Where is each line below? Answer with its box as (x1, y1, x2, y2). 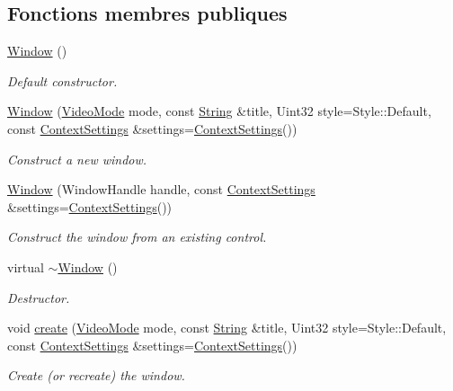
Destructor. (7, 288, 70, 307)
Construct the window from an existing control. (7, 227, 267, 246)
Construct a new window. (7, 149, 147, 168)
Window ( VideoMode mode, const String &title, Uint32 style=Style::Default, (7, 102, 431, 120)
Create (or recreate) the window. (7, 366, 185, 385)
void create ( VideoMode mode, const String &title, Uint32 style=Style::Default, (7, 318, 447, 337)
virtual (7, 257, 44, 276)
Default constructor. (7, 71, 118, 90)
